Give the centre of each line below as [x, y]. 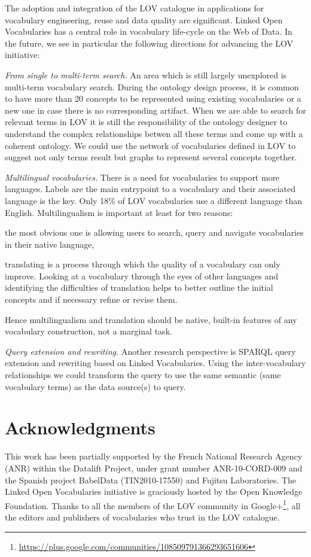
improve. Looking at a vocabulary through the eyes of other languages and [142, 276]
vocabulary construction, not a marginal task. [89, 331]
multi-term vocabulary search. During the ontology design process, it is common [152, 86]
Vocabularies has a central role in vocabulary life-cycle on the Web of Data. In [149, 31]
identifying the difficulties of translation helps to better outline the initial [139, 287]
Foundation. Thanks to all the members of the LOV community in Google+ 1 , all [153, 504]
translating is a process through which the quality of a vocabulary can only [143, 264]
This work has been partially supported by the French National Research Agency [154, 456]
